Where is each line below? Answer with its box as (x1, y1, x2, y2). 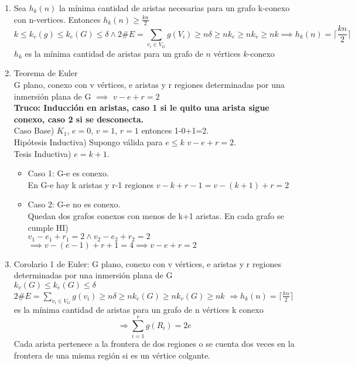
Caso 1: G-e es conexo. (28, 167, 109, 179)
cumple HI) (28, 221, 69, 233)
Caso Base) (13, 124, 54, 137)
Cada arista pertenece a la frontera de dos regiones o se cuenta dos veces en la (13, 337, 295, 349)
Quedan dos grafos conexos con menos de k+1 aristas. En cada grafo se (28, 209, 284, 221)
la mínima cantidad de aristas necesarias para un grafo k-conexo (59, 2, 290, 13)
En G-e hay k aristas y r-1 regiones (28, 178, 154, 190)
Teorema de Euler (13, 67, 78, 79)
